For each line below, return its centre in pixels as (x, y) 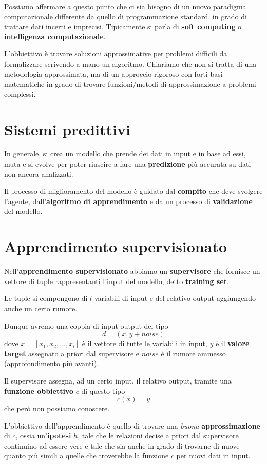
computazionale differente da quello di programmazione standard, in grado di (126, 16)
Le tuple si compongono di (46, 298)
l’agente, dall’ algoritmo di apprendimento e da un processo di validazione (128, 201)
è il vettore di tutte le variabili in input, (145, 343)
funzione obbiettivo (39, 390)
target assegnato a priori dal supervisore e (72, 353)
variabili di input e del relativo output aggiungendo (175, 298)
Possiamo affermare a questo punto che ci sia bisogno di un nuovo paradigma (125, 6)
